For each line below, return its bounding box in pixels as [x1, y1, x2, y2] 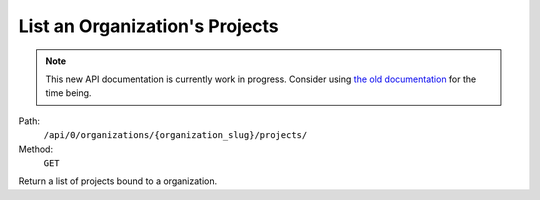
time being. [45, 87, 92, 99]
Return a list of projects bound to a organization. [18, 175, 218, 187]
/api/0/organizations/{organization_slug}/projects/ [43, 130, 308, 141]
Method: [18, 143, 54, 155]
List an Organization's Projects [18, 15, 279, 37]
